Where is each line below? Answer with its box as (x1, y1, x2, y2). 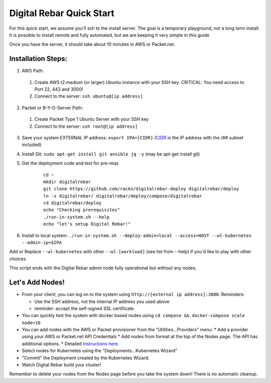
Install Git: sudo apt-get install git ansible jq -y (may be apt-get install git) (22, 151, 200, 157)
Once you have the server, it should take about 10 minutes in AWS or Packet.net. (9, 41, 176, 47)
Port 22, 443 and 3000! (34, 86, 83, 93)
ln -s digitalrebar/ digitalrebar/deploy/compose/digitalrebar (43, 193, 202, 199)
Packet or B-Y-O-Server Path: (22, 105, 83, 111)
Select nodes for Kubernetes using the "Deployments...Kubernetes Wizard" (22, 348, 178, 354)
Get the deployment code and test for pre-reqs (22, 160, 119, 166)
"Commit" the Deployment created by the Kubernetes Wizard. (22, 355, 150, 361)
